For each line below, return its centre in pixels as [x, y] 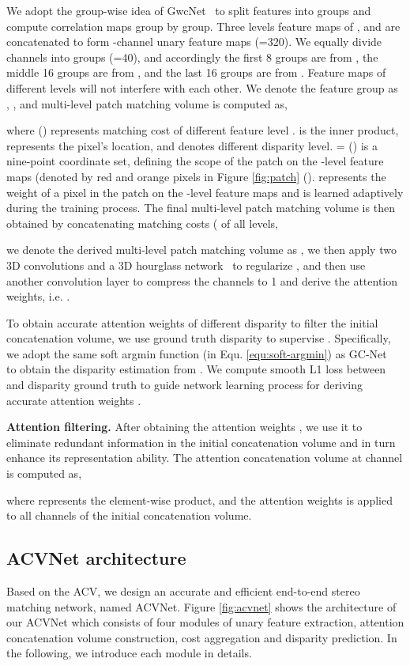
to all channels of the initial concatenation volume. [129, 515]
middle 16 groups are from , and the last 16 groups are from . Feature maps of [196, 72]
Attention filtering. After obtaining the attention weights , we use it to [184, 427]
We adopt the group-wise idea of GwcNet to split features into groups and [189, 10]
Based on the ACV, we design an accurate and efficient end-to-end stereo [183, 591]
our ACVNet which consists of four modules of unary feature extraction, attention [205, 622]
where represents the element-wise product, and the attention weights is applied [199, 499]
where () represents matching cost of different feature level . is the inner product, [203, 130]
